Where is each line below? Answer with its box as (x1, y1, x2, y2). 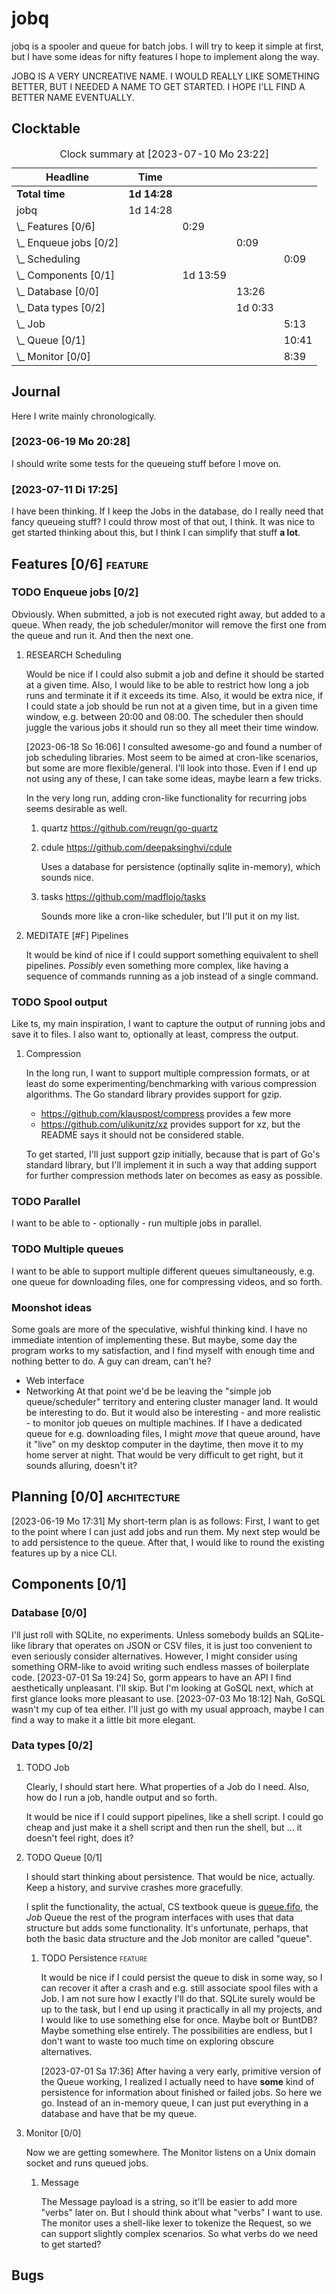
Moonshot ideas (11, 1300, 93, 1314)
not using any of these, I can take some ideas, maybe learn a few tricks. (25, 772, 323, 784)
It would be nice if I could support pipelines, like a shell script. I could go (25, 1810, 324, 1822)
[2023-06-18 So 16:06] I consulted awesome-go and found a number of (25, 740, 323, 752)
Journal (11, 383, 61, 401)
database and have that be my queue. (40, 2107, 198, 2119)
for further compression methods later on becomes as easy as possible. (25, 1170, 323, 1182)
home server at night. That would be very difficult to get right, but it (25, 1449, 304, 1461)
